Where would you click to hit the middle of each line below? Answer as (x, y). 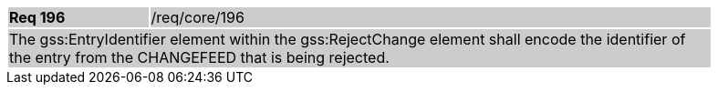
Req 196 (37, 17)
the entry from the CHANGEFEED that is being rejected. (199, 57)
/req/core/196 (198, 17)
